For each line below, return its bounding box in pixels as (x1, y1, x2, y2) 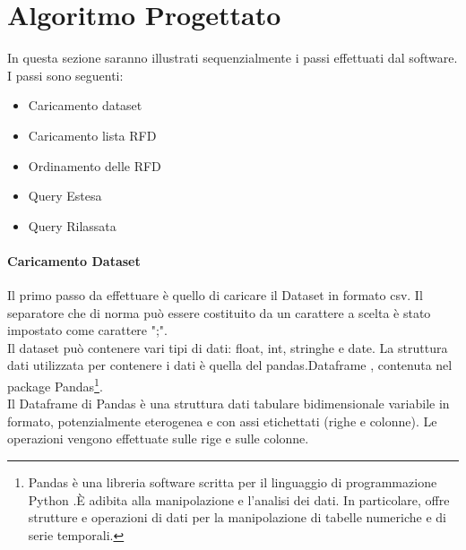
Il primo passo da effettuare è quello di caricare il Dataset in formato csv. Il (7, 286, 423, 305)
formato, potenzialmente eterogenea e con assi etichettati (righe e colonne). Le (7, 411, 437, 430)
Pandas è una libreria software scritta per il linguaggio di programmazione (28, 473, 437, 492)
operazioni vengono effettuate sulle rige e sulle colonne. (7, 429, 309, 448)
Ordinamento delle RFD (28, 156, 161, 175)
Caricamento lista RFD (28, 125, 157, 144)
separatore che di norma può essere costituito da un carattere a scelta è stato (7, 303, 431, 322)
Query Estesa (28, 186, 102, 205)
